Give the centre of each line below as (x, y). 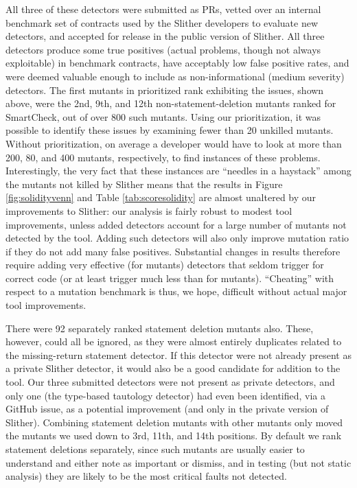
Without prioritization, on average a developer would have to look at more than (174, 143)
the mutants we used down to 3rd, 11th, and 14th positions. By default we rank (174, 435)
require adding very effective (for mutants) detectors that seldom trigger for (165, 265)
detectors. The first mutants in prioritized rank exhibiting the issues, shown (165, 90)
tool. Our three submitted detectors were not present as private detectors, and (170, 382)
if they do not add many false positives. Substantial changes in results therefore (173, 251)
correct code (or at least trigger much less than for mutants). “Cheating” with (170, 278)
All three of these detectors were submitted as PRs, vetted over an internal (163, 9)
